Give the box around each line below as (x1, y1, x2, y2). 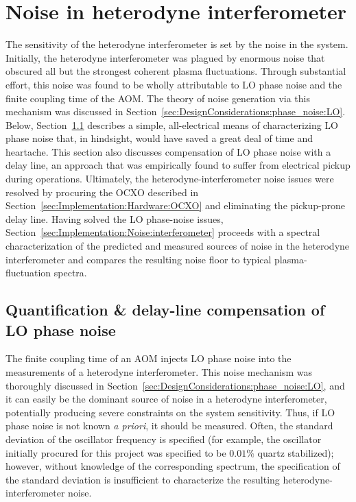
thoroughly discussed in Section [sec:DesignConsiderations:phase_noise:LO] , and (5, 378, 345, 392)
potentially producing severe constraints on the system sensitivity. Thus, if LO (5, 405, 335, 419)
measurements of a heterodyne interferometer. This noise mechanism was (5, 365, 313, 379)
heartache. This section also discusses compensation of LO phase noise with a (5, 144, 331, 158)
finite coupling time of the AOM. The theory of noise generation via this (5, 91, 310, 105)
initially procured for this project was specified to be (5, 445, 226, 459)
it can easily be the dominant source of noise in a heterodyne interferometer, (5, 392, 327, 406)
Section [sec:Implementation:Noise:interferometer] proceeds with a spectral (5, 225, 320, 239)
